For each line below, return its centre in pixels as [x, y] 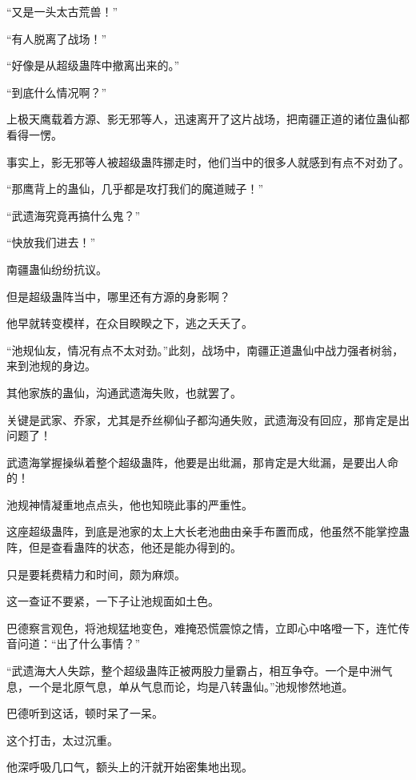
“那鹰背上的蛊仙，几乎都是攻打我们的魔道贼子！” [135, 189]
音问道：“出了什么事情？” [74, 643]
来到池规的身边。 [51, 366]
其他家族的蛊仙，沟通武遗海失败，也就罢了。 [124, 392]
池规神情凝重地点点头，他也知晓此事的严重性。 [130, 504]
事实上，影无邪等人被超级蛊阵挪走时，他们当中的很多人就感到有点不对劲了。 [208, 161]
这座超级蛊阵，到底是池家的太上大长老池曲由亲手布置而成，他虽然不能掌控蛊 [208, 531]
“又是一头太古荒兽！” [62, 11]
